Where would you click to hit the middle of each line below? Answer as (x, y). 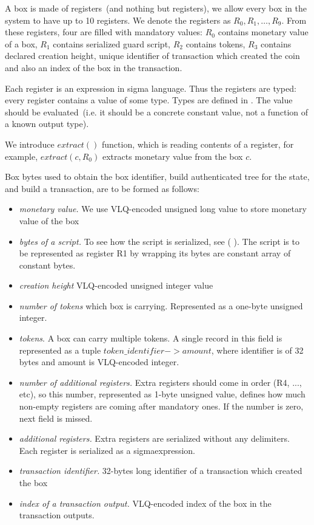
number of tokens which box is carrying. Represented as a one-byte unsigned (161, 305)
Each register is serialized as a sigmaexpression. (107, 450)
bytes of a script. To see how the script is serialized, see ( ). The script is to (159, 241)
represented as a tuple (60, 350)
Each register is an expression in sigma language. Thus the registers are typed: (151, 88)
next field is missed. (56, 418)
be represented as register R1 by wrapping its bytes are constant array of (155, 253)
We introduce (30, 144)
